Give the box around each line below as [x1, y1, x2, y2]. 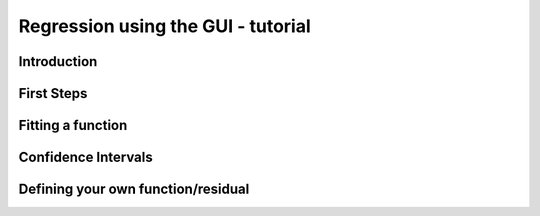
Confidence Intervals [18, 149, 154, 166]
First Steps [18, 85, 88, 102]
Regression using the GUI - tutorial [18, 15, 312, 37]
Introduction [18, 53, 98, 70]
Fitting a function [18, 117, 128, 134]
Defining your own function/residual [18, 181, 250, 198]
